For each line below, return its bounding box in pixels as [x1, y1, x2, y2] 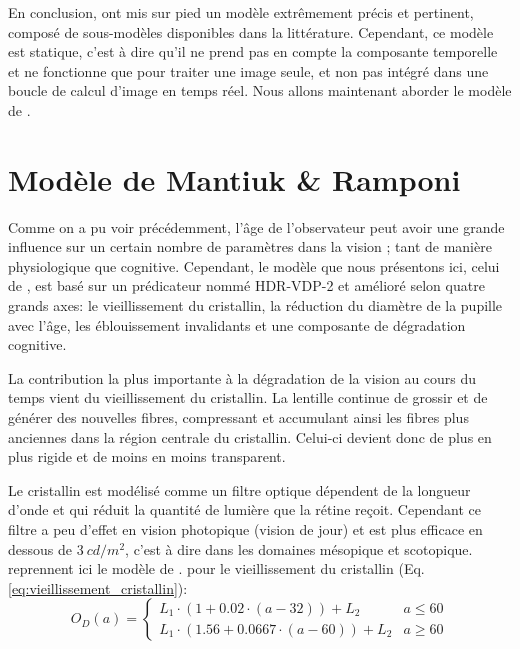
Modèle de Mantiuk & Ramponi [8, 158, 461, 199]
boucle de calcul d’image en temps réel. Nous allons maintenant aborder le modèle [8, 80, 512, 101]
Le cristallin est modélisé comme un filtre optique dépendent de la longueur [8, 479, 471, 500]
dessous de [8, 538, 72, 559]
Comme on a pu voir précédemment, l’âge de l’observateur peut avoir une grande [8, 216, 505, 237]
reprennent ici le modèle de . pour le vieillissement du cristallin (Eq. [8, 558, 425, 579]
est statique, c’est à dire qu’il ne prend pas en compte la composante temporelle [8, 41, 498, 62]
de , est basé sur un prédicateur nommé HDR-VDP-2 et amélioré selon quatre [8, 275, 485, 296]
